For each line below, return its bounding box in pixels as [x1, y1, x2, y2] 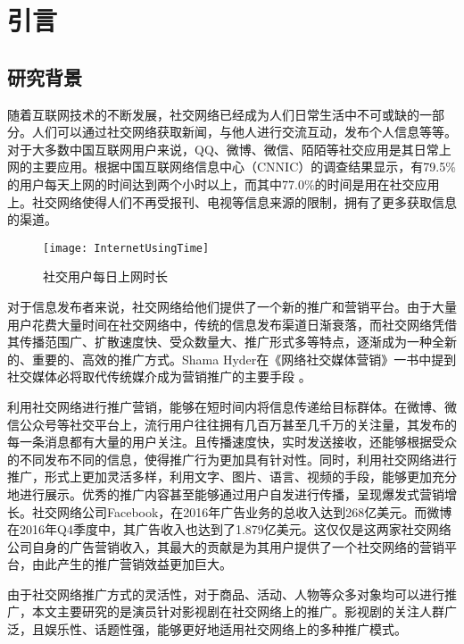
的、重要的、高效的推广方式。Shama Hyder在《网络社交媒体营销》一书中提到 [7, 349, 457, 368]
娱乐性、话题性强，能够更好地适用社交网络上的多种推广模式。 [44, 620, 407, 639]
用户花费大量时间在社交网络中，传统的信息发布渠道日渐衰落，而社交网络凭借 [7, 314, 457, 333]
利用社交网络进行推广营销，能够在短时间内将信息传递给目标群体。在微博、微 [7, 397, 457, 415]
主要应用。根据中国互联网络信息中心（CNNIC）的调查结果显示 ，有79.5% [31, 157, 456, 176]
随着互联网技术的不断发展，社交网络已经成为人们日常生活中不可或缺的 [7, 105, 419, 123]
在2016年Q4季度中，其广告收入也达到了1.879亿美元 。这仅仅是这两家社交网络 [7, 520, 452, 539]
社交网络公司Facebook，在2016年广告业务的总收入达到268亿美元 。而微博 [31, 502, 452, 521]
